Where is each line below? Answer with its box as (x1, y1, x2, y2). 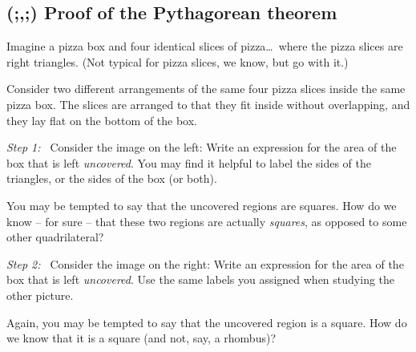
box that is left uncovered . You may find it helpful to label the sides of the (6, 154, 371, 171)
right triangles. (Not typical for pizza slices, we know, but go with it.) (6, 53, 349, 70)
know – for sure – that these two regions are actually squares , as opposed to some (6, 212, 407, 229)
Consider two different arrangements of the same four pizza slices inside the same (6, 80, 406, 97)
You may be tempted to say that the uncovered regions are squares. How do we (6, 196, 397, 213)
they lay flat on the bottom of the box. (6, 111, 198, 128)
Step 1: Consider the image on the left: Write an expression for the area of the (6, 139, 397, 156)
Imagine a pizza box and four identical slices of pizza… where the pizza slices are (6, 38, 403, 55)
